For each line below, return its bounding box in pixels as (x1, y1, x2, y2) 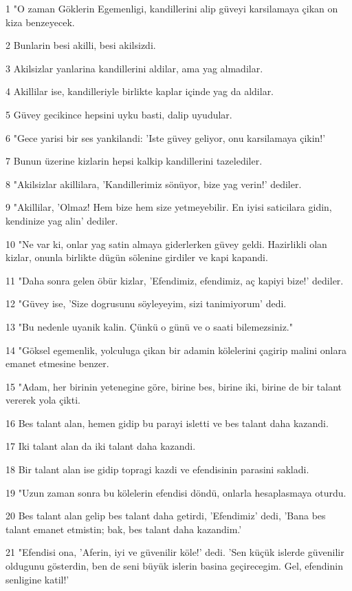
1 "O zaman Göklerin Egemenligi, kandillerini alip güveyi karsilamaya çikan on (5, 1, 338, 15)
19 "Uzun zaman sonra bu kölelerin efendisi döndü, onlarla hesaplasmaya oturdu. (5, 485, 346, 499)
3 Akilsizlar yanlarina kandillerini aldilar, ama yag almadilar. (5, 61, 263, 75)
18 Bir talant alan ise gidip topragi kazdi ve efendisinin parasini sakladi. (5, 462, 309, 477)
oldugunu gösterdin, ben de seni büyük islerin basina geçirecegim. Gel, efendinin (5, 559, 343, 573)
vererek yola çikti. (5, 393, 80, 407)
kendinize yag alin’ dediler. (5, 213, 118, 227)
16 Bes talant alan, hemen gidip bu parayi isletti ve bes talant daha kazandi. (5, 415, 329, 430)
